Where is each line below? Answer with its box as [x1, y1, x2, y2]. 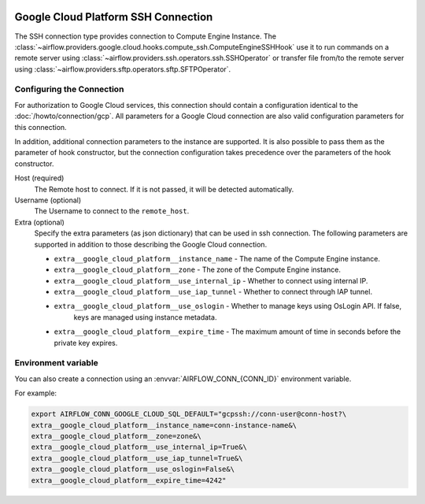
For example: [14, 388, 57, 398]
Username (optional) [14, 195, 82, 205]
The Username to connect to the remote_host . [34, 206, 190, 216]
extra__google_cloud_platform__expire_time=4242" [31, 476, 227, 484]
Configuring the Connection [14, 83, 124, 94]
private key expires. [54, 338, 118, 347]
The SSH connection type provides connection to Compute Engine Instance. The [14, 31, 277, 41]
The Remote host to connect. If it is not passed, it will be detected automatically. [34, 184, 294, 194]
